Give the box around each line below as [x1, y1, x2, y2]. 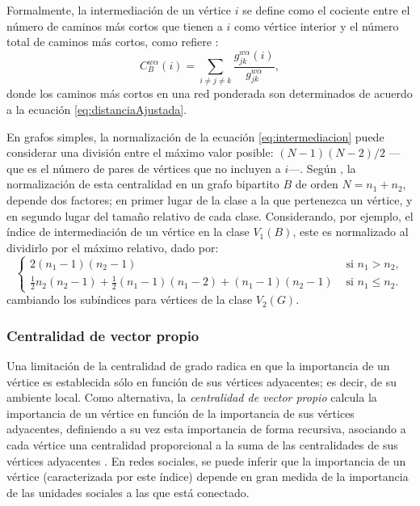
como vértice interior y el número [233, 17, 399, 34]
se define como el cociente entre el [242, 2, 410, 18]
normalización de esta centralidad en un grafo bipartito [6, 175, 279, 192]
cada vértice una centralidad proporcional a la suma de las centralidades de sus [6, 436, 398, 453]
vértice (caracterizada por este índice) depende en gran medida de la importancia [6, 468, 409, 485]
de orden [295, 175, 338, 192]
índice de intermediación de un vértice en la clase [6, 223, 250, 240]
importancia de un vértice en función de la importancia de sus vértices [6, 404, 355, 421]
